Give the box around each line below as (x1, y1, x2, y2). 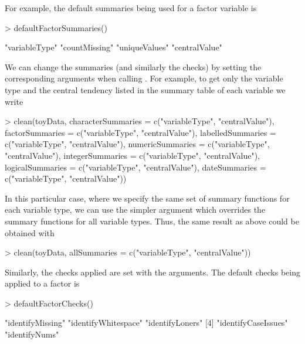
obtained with (5, 226, 55, 239)
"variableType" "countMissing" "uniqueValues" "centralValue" (5, 41, 222, 53)
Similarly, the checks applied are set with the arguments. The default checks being (5, 265, 301, 278)
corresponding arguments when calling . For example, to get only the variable (5, 72, 283, 84)
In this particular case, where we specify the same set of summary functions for (5, 192, 290, 204)
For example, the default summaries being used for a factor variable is (5, 2, 257, 13)
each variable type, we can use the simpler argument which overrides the (5, 203, 266, 216)
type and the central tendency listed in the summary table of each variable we (5, 83, 286, 96)
